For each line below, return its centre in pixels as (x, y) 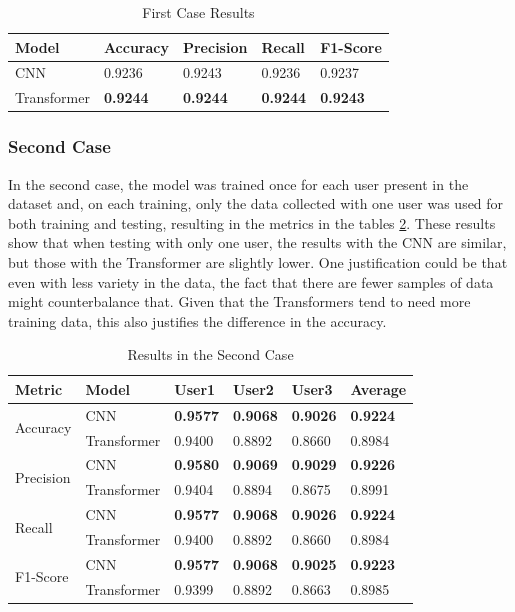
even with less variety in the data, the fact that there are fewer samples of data (251, 281)
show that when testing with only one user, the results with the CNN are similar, (257, 242)
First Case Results (198, 12)
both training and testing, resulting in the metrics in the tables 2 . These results (252, 222)
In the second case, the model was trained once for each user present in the (238, 183)
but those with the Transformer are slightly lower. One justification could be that (258, 261)
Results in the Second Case (210, 354)
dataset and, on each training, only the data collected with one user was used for (256, 203)
